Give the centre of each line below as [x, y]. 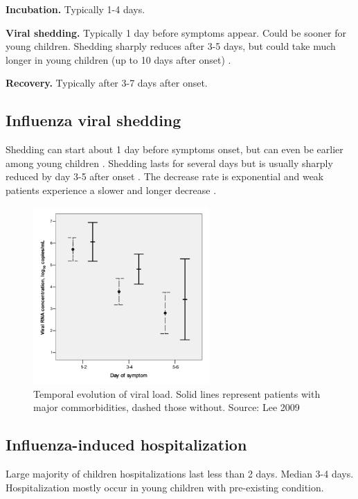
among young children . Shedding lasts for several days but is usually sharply [169, 163]
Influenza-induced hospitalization [126, 445]
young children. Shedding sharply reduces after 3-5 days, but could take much [171, 46]
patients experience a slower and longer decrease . [111, 190]
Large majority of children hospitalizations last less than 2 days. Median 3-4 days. [180, 473]
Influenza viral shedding [93, 120]
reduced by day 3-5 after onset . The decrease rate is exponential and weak [165, 176]
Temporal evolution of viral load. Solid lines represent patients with [177, 393]
